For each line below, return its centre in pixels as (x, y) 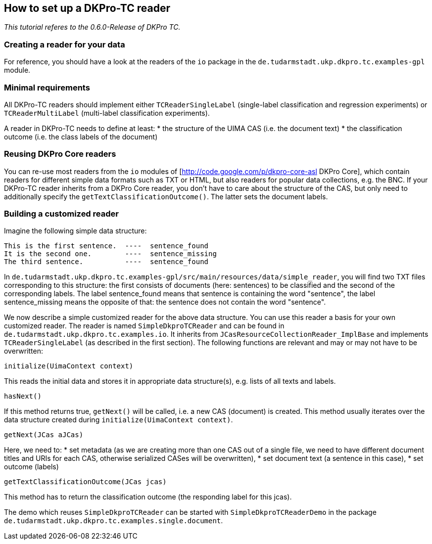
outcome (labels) (31, 467)
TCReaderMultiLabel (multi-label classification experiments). (107, 113)
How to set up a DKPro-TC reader (87, 8)
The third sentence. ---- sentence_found (106, 262)
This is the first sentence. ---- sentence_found (106, 246)
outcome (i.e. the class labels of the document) (81, 136)
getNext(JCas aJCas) (44, 435)
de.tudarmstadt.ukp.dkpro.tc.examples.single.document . (114, 521)
